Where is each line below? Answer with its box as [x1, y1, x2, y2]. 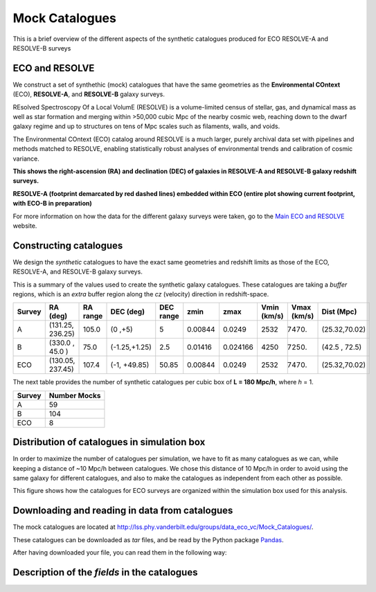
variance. [12, 154, 39, 163]
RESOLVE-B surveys [12, 44, 71, 52]
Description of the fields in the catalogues [12, 566, 198, 578]
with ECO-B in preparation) [12, 199, 93, 208]
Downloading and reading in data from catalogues [12, 505, 233, 517]
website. [12, 222, 37, 230]
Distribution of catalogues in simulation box [12, 436, 206, 448]
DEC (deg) [110, 307, 145, 316]
